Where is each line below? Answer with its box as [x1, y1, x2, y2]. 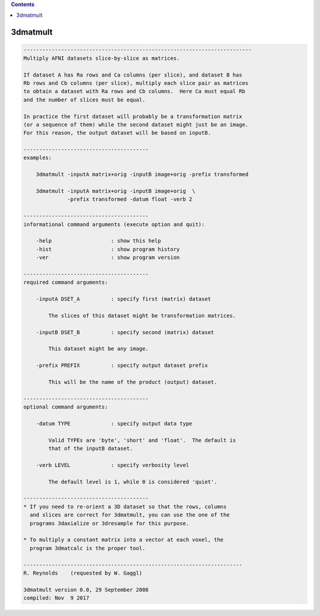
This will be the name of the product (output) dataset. [48, 379, 217, 386]
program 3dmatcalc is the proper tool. [30, 545, 146, 551]
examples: [23, 154, 52, 161]
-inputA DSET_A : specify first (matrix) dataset [36, 296, 212, 303]
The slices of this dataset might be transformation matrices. [48, 312, 236, 319]
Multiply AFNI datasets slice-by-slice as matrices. [23, 55, 180, 62]
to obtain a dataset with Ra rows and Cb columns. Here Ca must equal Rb [23, 88, 246, 95]
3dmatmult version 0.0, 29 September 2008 [23, 586, 149, 593]
